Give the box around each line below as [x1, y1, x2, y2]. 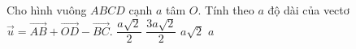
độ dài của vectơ [267, 2, 349, 18]
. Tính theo [198, 2, 254, 18]
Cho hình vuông [7, 2, 87, 18]
